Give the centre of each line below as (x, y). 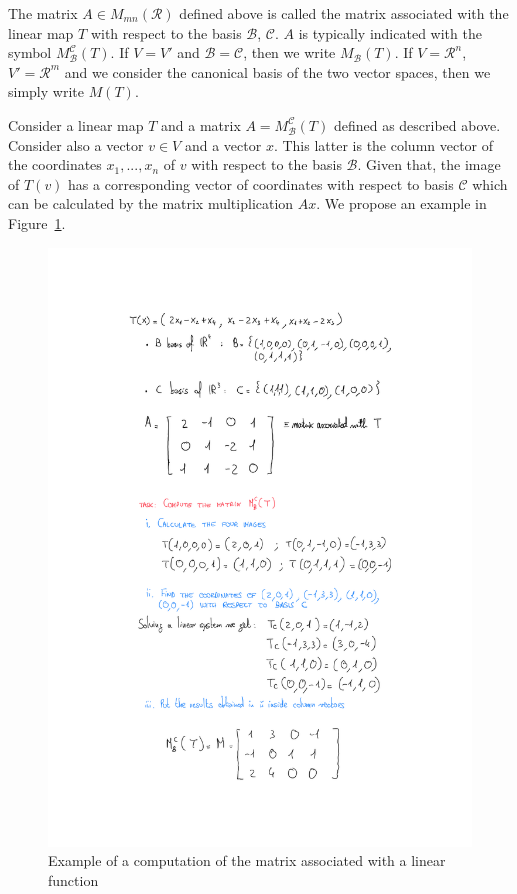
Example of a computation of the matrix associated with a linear (247, 860)
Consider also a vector (76, 144)
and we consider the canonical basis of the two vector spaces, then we (277, 71)
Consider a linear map (76, 124)
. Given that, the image (429, 164)
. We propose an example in (401, 203)
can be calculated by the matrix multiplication (151, 203)
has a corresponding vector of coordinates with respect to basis (261, 183)
